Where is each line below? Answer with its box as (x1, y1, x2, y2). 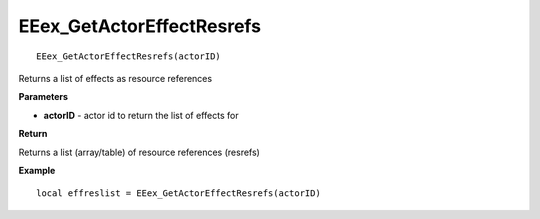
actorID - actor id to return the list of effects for (43, 109, 239, 121)
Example (18, 164, 56, 176)
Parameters (18, 91, 69, 103)
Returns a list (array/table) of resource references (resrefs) (18, 146, 260, 158)
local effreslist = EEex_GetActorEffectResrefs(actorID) (36, 188, 322, 199)
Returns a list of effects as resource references (18, 72, 213, 84)
